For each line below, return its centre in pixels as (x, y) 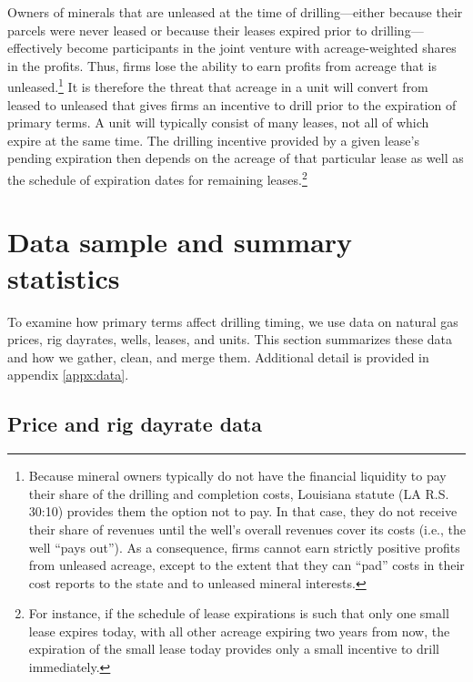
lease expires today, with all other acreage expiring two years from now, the (239, 631)
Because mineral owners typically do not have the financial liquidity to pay (237, 476)
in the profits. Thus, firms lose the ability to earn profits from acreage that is (222, 65)
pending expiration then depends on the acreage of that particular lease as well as (236, 158)
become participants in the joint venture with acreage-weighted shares (262, 48)
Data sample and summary (180, 242)
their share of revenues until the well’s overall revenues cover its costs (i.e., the (247, 529)
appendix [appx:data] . (68, 375)
